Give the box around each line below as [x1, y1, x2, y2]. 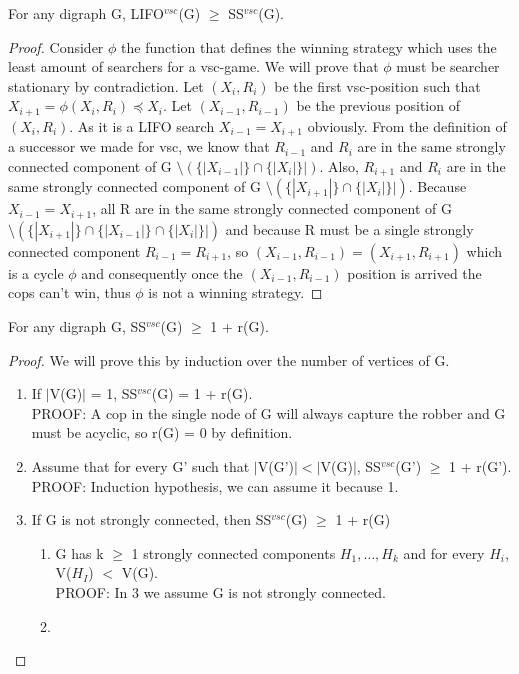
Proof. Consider [8, 36, 104, 57]
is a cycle [8, 262, 64, 283]
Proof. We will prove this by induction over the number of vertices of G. [8, 349, 450, 370]
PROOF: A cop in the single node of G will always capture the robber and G [31, 402, 506, 423]
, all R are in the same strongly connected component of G [92, 198, 452, 219]
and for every [403, 542, 485, 563]
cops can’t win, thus [8, 282, 131, 303]
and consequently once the [81, 262, 243, 283]
